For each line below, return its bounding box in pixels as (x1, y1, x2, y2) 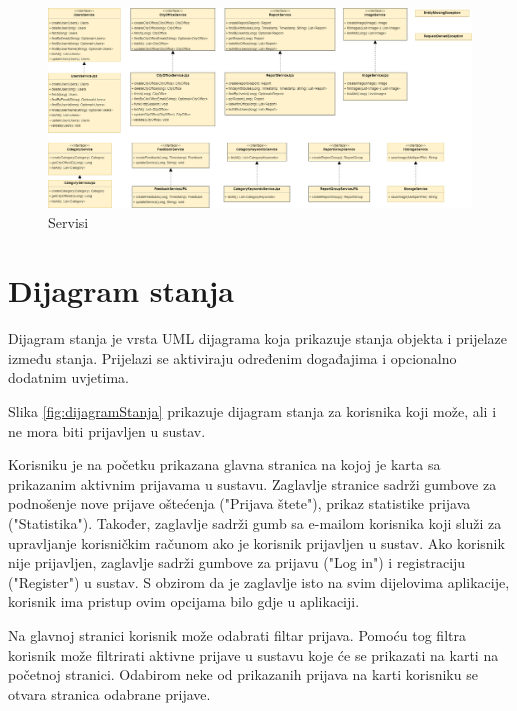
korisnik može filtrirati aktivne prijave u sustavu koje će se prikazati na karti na (8, 644, 499, 665)
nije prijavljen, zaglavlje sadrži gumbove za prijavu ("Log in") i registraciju (8, 552, 466, 573)
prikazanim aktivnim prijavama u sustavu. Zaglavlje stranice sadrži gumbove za (8, 473, 497, 494)
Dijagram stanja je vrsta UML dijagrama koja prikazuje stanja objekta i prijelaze (8, 328, 508, 349)
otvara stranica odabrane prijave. (8, 683, 211, 704)
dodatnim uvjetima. (8, 367, 129, 388)
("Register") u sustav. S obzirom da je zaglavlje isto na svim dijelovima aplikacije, (8, 571, 510, 592)
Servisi (48, 211, 89, 232)
